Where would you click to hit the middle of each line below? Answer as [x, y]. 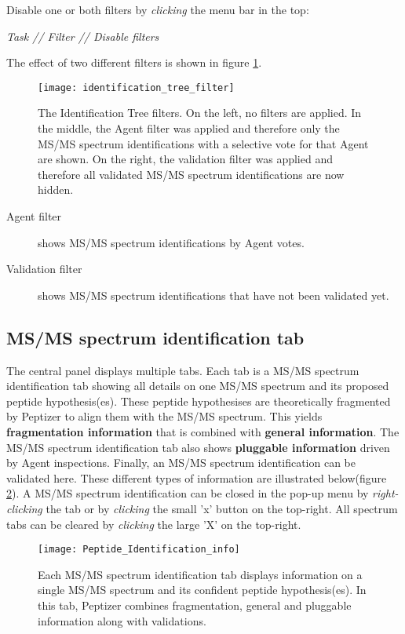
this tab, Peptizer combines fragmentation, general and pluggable [195, 605]
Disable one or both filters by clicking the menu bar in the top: [158, 9]
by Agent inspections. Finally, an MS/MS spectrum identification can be [181, 463]
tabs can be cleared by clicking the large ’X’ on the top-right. [154, 524]
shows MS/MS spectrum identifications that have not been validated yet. [213, 295]
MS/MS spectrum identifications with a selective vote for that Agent [203, 143]
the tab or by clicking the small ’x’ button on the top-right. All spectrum [222, 508]
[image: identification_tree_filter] [136, 87]
